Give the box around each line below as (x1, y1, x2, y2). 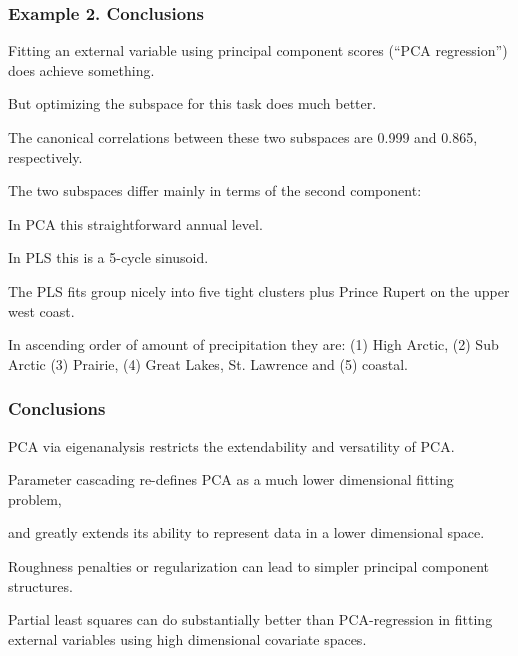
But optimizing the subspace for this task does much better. (8, 93, 377, 114)
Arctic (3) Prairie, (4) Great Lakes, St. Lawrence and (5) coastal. (8, 353, 409, 374)
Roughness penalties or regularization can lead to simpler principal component (8, 555, 489, 576)
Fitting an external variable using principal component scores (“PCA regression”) (8, 40, 508, 61)
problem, (8, 488, 62, 509)
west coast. (8, 300, 75, 321)
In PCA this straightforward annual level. (8, 213, 263, 234)
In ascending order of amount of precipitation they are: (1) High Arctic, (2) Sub (8, 334, 499, 355)
